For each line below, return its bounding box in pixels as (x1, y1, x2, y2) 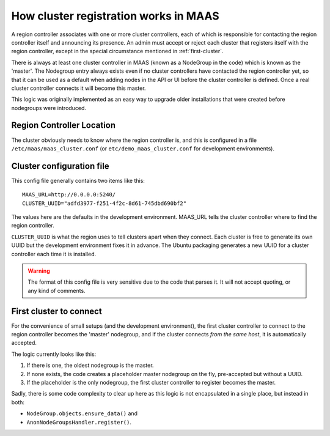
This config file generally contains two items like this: (11, 177, 145, 184)
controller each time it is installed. (11, 250, 97, 257)
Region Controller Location (11, 120, 116, 131)
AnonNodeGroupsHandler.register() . (26, 418, 131, 426)
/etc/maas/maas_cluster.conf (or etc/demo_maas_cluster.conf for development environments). (11, 144, 275, 152)
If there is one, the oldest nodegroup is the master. (26, 361, 154, 369)
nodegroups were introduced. (11, 104, 87, 111)
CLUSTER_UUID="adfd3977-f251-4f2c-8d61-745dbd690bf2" (22, 199, 186, 207)
